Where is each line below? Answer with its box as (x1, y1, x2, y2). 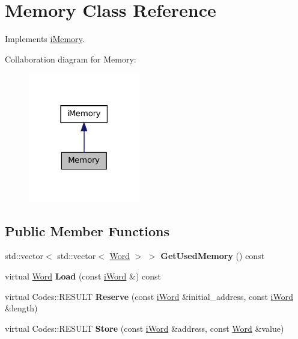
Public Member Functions (5, 221, 169, 240)
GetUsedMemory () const (160, 249, 265, 262)
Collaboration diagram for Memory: (5, 52, 136, 65)
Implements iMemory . (5, 32, 85, 45)
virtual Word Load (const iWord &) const (5, 270, 162, 282)
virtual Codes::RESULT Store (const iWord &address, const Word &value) (5, 322, 284, 334)
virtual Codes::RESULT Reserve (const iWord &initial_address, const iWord (5, 290, 293, 302)
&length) (5, 302, 38, 314)
